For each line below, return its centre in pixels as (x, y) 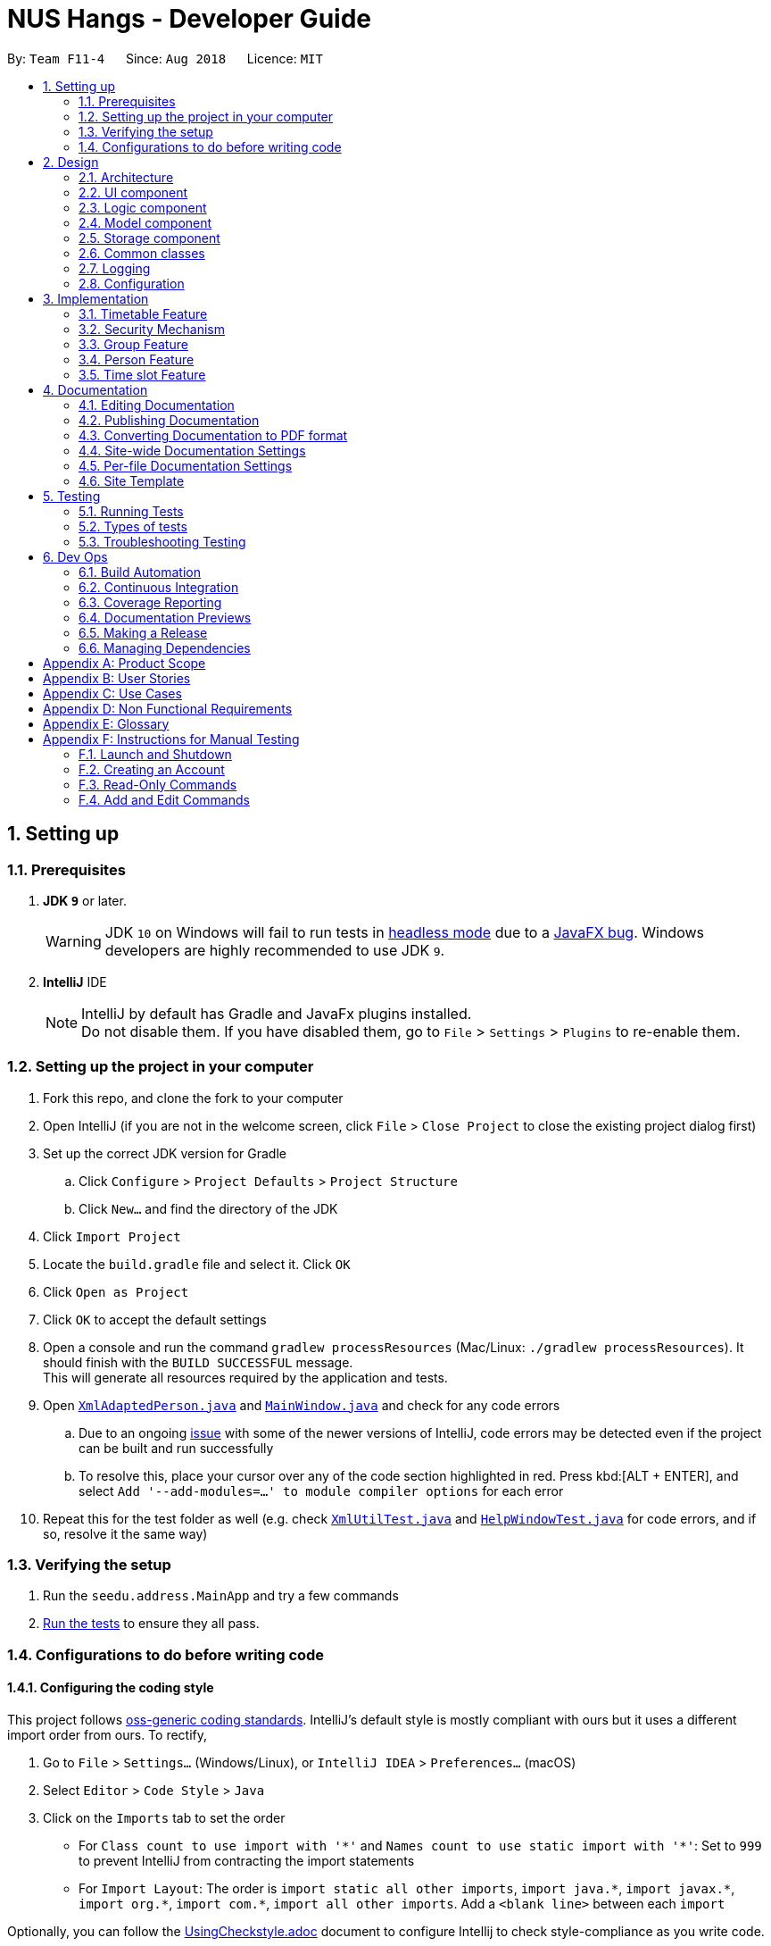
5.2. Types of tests (133, 526)
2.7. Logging (115, 268)
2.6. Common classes (142, 253)
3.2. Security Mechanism (152, 329)
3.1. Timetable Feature (143, 313)
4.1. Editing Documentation (157, 405)
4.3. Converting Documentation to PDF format (213, 435)
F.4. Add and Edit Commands (164, 799)
